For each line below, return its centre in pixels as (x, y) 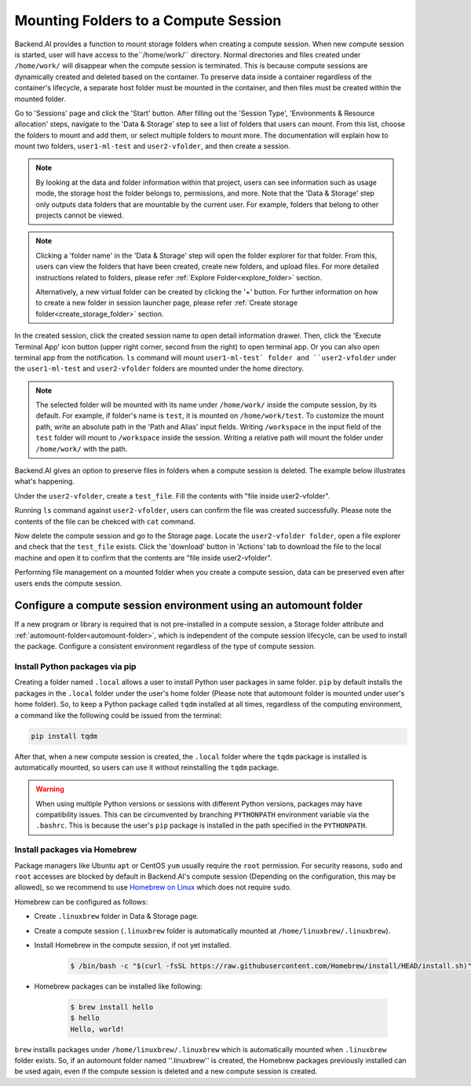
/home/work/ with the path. (82, 448)
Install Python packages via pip (75, 667)
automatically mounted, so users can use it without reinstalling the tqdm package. (147, 767)
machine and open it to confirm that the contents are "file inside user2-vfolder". (143, 558)
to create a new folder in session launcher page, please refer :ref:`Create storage (167, 303)
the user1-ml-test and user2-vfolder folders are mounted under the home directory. (159, 368)
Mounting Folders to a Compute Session (148, 20)
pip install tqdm (64, 736)
